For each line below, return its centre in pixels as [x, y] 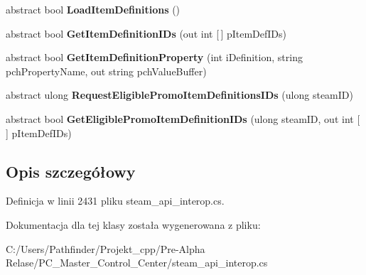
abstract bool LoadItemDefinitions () [93, 9]
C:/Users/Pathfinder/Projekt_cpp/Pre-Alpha [106, 248]
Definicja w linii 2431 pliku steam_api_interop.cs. [115, 201]
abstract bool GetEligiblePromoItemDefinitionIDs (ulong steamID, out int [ [183, 118]
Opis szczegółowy [71, 171]
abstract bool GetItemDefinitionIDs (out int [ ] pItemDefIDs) [146, 33]
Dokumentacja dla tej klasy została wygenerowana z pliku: [133, 224]
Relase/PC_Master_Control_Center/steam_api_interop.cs [137, 263]
